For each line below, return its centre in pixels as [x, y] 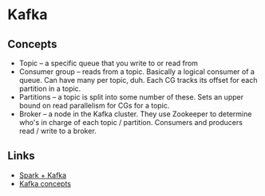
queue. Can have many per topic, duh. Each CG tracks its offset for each [138, 80]
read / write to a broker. [57, 131]
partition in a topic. [50, 88]
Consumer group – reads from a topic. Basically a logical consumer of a [136, 72]
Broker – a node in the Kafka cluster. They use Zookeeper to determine [135, 114]
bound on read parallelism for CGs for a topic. [94, 106]
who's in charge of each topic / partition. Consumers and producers [131, 122]
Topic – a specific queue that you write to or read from [109, 63]
